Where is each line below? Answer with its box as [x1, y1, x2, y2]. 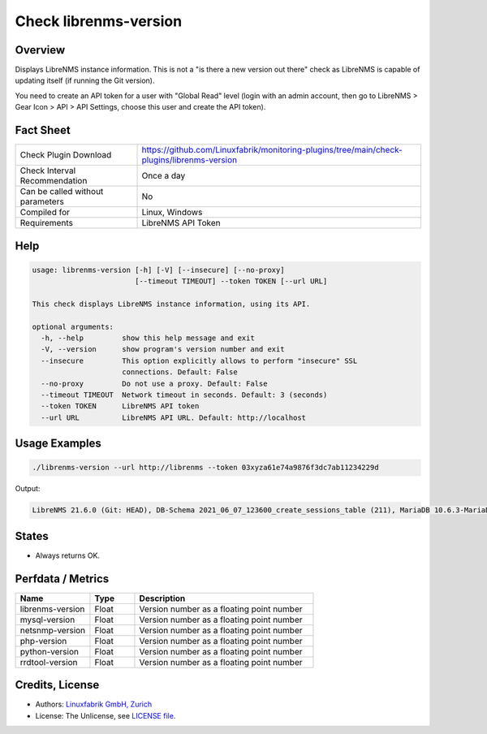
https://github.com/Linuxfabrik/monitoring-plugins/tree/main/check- [141, 145, 403, 156]
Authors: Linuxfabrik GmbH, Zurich [35, 699, 153, 710]
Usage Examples [15, 437, 101, 451]
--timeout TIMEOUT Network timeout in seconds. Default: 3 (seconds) [41, 391, 328, 399]
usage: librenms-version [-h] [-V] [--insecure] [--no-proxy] [32, 265, 285, 274]
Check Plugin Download [19, 149, 112, 161]
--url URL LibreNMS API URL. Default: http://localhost [41, 412, 307, 422]
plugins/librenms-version [141, 154, 238, 166]
